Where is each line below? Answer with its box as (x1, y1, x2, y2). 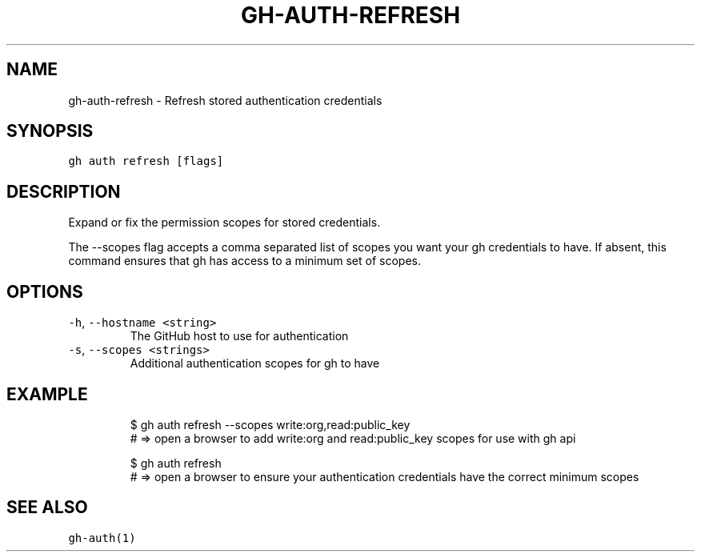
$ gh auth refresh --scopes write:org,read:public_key (130, 417, 411, 432)
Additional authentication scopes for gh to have (130, 356, 380, 371)
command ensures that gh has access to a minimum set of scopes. (68, 254, 421, 268)
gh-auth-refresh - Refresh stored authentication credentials (68, 93, 383, 107)
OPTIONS (6, 281, 83, 302)
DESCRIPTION (6, 181, 121, 202)
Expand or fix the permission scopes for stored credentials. (68, 215, 381, 230)
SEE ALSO (6, 497, 88, 518)
